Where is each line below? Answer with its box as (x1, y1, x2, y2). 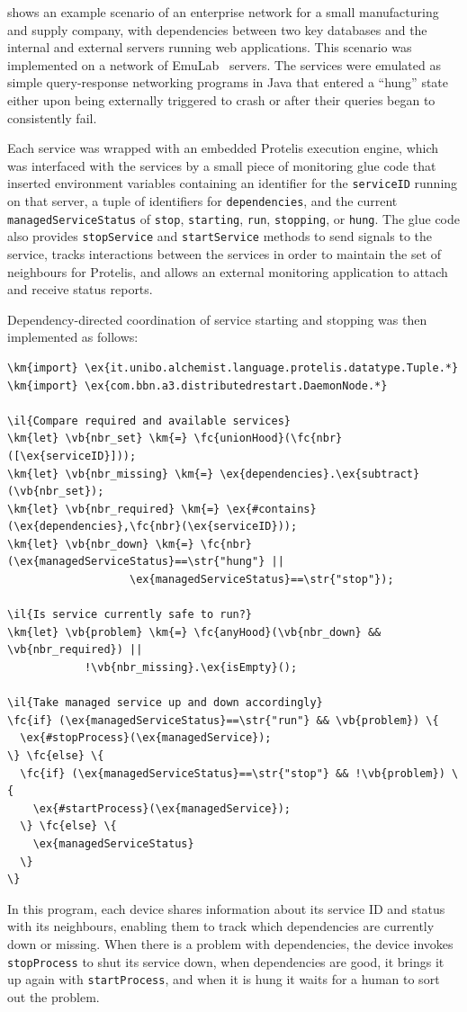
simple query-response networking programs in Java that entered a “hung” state (7, 73, 449, 92)
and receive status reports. (7, 280, 153, 299)
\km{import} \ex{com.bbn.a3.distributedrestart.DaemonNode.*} (7, 379, 388, 392)
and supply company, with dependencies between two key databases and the (7, 20, 427, 39)
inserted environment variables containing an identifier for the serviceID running (7, 174, 458, 193)
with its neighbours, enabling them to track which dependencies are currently (7, 917, 435, 936)
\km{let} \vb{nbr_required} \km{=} (7, 502, 220, 515)
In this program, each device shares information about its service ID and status (7, 899, 445, 918)
